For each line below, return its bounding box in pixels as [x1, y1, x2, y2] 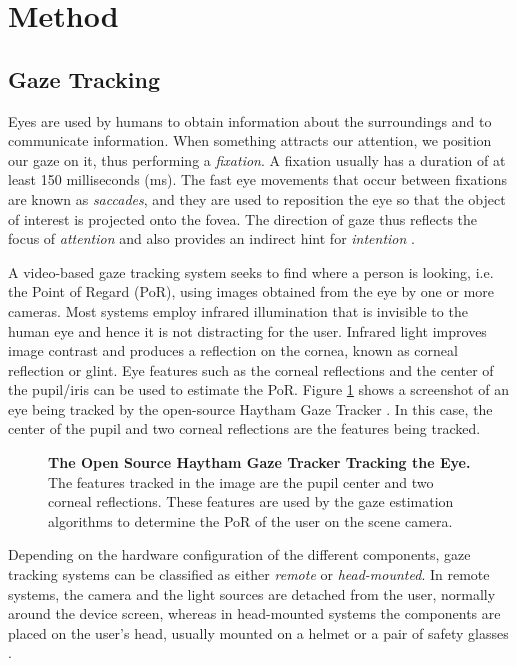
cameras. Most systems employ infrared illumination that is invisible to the [8, 300, 468, 321]
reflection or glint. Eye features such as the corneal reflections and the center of [8, 359, 494, 380]
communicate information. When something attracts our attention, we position [8, 130, 492, 151]
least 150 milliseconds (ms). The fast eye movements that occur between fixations [8, 169, 508, 190]
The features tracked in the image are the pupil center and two [48, 471, 434, 492]
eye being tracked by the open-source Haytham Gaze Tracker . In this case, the [8, 398, 493, 419]
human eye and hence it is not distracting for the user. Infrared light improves [8, 320, 487, 341]
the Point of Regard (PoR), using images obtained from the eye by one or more [8, 281, 495, 302]
